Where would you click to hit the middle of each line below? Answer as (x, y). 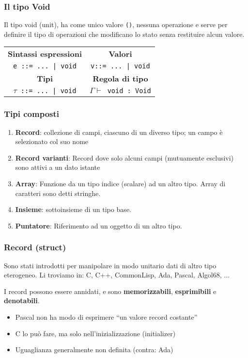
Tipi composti (32, 114)
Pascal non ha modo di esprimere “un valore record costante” (106, 317)
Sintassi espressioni (45, 54)
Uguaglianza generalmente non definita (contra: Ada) (94, 350)
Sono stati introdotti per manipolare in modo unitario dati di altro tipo (110, 265)
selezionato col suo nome (52, 141)
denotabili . (22, 301)
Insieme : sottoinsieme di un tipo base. (73, 209)
